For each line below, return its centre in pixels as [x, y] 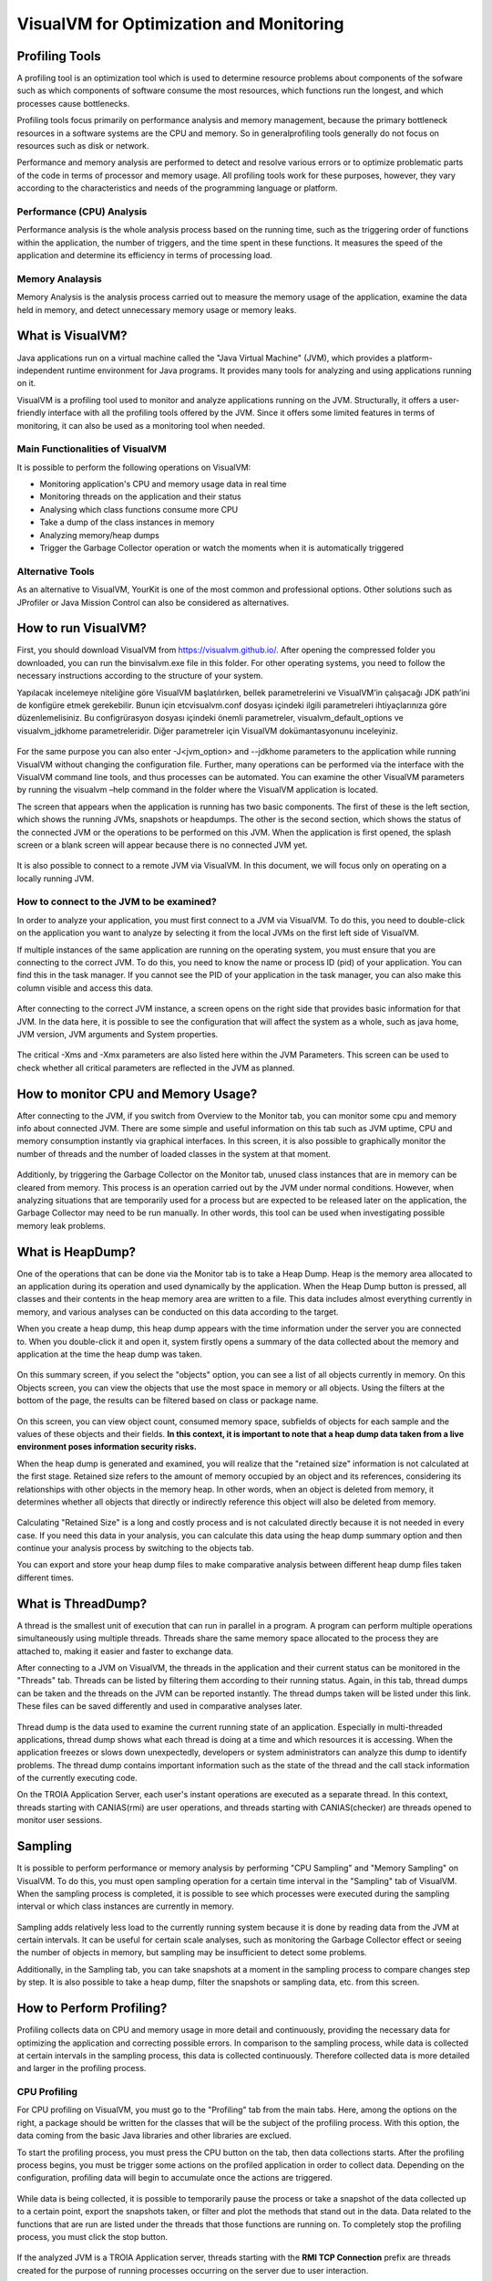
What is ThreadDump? [82, 1604]
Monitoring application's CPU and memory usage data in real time [163, 484]
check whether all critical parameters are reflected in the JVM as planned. [156, 1068]
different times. [46, 1578]
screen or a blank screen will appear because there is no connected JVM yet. [162, 845]
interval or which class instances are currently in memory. [125, 1906]
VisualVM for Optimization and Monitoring [181, 24]
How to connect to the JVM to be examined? [117, 901]
